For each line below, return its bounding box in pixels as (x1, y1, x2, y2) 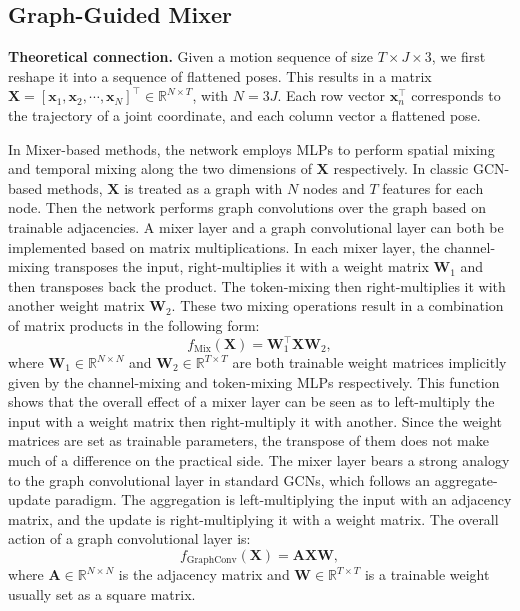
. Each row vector (277, 85, 386, 106)
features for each (382, 177, 484, 198)
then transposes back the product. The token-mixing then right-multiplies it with (8, 275, 506, 296)
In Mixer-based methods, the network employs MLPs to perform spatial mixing (8, 138, 495, 159)
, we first (431, 46, 486, 67)
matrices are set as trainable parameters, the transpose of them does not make (8, 430, 489, 451)
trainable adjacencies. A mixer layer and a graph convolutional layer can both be (8, 216, 504, 237)
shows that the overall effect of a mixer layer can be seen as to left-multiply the (8, 391, 495, 412)
